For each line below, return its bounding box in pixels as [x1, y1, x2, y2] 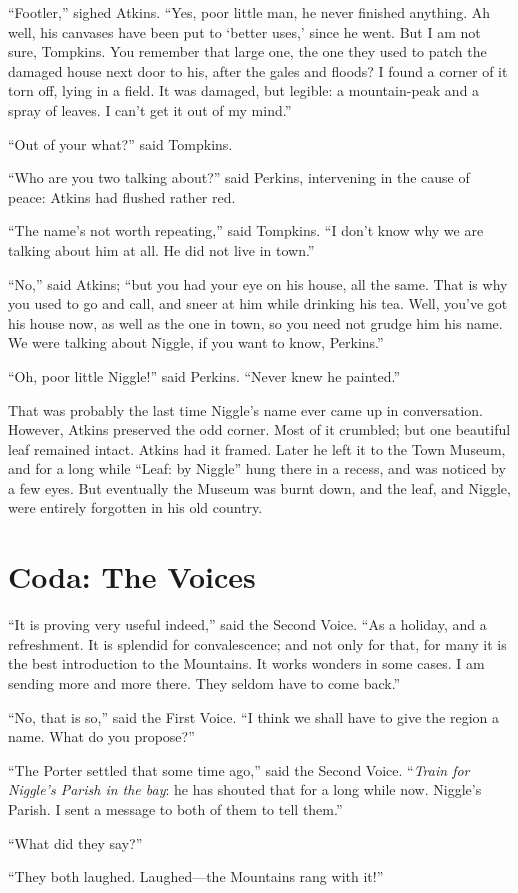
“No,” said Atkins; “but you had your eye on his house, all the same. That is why [8, 273, 508, 294]
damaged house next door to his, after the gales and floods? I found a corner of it [8, 60, 508, 81]
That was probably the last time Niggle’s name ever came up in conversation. [8, 399, 483, 420]
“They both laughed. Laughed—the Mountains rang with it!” [8, 866, 384, 887]
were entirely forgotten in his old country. [8, 497, 263, 518]
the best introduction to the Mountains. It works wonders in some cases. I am [8, 653, 485, 674]
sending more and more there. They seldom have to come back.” [8, 672, 401, 693]
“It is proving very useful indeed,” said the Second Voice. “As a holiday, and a [8, 614, 487, 635]
